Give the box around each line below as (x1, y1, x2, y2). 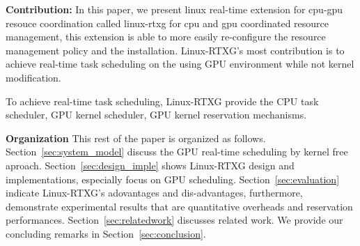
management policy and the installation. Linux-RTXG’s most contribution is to (6, 43, 345, 57)
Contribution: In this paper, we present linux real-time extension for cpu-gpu (6, 2, 343, 16)
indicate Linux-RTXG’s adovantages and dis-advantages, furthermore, (6, 185, 303, 200)
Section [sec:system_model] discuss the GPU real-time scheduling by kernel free (6, 144, 348, 159)
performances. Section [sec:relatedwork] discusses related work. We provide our (6, 213, 343, 227)
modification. (6, 70, 61, 84)
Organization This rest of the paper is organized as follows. (6, 130, 266, 145)
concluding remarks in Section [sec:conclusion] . (6, 226, 206, 240)
